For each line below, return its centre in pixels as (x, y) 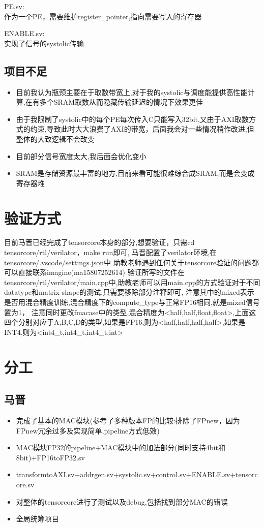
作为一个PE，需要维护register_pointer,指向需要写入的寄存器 (103, 16)
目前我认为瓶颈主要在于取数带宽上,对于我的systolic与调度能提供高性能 (132, 92)
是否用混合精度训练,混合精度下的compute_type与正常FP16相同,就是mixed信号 (132, 302)
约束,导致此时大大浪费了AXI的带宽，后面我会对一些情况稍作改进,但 (142, 129)
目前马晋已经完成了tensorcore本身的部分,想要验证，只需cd (99, 242)
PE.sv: (14, 6)
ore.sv (25, 484)
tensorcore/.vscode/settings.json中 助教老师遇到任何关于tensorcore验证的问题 (128, 262)
